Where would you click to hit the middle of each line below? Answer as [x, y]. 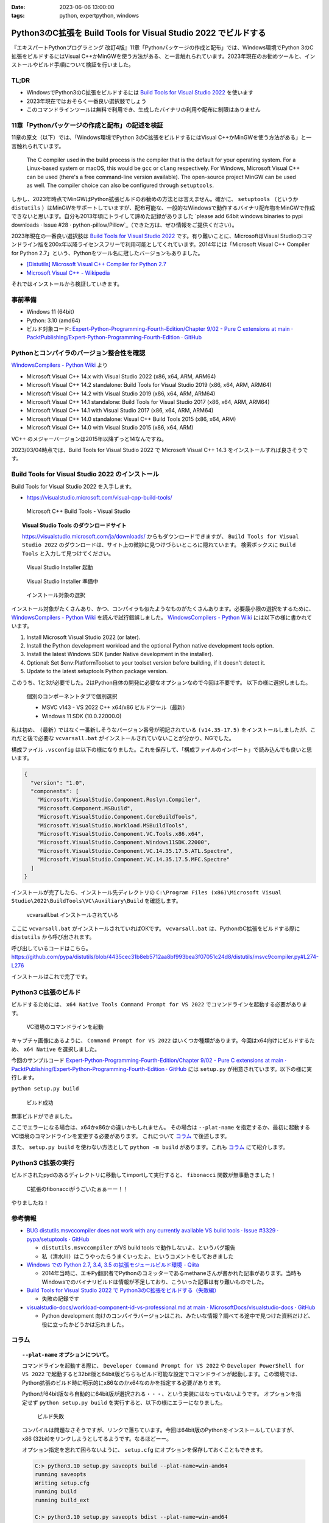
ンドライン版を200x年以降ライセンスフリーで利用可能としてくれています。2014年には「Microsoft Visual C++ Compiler [161, 244]
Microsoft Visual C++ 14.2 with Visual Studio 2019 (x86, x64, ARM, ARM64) [121, 394]
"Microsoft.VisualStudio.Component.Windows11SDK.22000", [124, 843]
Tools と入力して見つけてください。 [68, 553]
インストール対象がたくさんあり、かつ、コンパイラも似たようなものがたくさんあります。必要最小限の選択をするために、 [163, 609]
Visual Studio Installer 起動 [60, 567]
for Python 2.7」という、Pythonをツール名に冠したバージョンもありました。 [107, 253]
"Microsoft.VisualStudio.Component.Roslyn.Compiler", [119, 800]
